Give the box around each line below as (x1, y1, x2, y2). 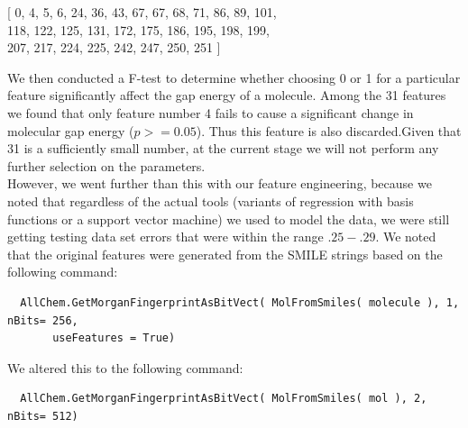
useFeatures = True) (52, 332, 176, 345)
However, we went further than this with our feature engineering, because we (7, 174, 432, 193)
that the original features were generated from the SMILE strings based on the (7, 244, 443, 263)
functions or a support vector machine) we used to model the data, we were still (7, 209, 450, 228)
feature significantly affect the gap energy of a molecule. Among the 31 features (7, 86, 446, 105)
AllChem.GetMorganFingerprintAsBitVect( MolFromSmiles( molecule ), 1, (20, 296, 460, 309)
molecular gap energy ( (7, 121, 134, 140)
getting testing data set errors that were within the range (7, 227, 324, 246)
